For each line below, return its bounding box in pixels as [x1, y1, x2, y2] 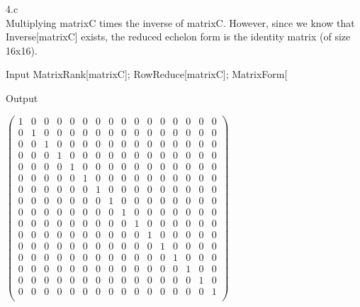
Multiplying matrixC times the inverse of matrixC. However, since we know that [6, 15, 355, 30]
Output [6, 90, 38, 105]
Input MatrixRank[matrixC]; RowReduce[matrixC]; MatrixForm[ [6, 67, 288, 82]
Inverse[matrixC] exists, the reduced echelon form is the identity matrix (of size [6, 29, 351, 44]
